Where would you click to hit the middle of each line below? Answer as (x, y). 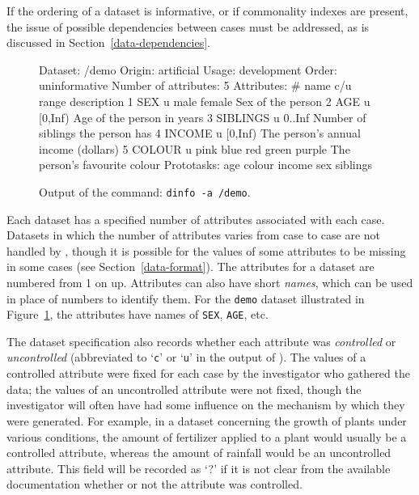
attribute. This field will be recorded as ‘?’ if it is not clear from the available (199, 468)
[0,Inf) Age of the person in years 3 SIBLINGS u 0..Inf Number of (203, 117)
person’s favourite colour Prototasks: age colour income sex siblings (205, 165)
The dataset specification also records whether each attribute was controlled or (201, 341)
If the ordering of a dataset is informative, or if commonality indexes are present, (207, 11)
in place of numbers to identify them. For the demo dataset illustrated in (186, 298)
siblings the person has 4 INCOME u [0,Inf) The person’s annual (200, 133)
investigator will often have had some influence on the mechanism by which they (206, 405)
